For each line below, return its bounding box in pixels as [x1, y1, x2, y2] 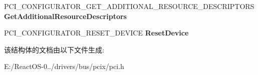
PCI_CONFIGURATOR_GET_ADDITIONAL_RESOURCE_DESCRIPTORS [4, 1, 254, 11]
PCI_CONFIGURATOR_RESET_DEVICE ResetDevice [4, 27, 189, 38]
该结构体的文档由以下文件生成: [4, 44, 104, 54]
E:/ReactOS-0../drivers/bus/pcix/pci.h [4, 61, 124, 71]
